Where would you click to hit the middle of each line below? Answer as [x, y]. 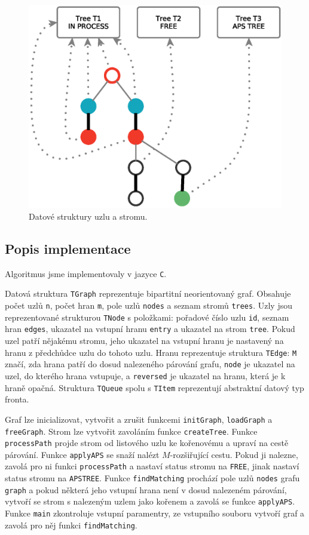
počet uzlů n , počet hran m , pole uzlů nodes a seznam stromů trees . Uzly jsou [149, 305]
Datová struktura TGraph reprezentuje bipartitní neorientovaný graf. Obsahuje [148, 293]
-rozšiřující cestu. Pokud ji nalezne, [234, 454]
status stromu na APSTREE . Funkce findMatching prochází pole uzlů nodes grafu [152, 478]
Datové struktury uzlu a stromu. [88, 216]
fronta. [17, 399]
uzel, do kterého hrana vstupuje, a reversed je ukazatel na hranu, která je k [145, 375]
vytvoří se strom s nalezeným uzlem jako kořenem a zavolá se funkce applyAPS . [150, 501]
